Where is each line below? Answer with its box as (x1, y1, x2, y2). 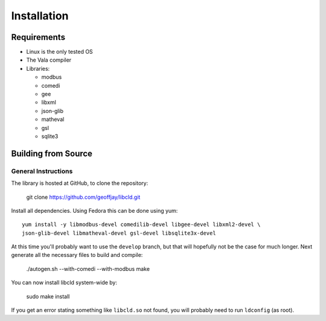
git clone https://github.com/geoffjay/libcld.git (26, 193, 141, 201)
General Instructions (11, 167, 73, 175)
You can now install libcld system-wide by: (11, 279, 118, 287)
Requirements (11, 32, 66, 42)
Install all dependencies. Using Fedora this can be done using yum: (11, 207, 178, 214)
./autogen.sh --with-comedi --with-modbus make (26, 265, 150, 272)
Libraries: (26, 65, 50, 72)
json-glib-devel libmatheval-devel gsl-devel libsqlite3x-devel (22, 230, 217, 236)
